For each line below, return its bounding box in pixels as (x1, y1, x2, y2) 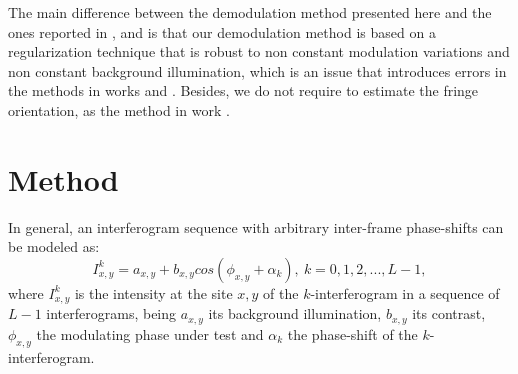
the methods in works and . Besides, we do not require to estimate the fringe (8, 80, 479, 101)
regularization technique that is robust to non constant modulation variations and (8, 41, 510, 62)
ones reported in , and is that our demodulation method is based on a (8, 21, 436, 42)
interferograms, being (46, 303, 177, 324)
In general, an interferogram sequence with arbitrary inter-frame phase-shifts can (8, 216, 504, 237)
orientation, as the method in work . (8, 99, 230, 120)
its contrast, (412, 303, 486, 324)
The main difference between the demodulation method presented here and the (8, 2, 492, 22)
